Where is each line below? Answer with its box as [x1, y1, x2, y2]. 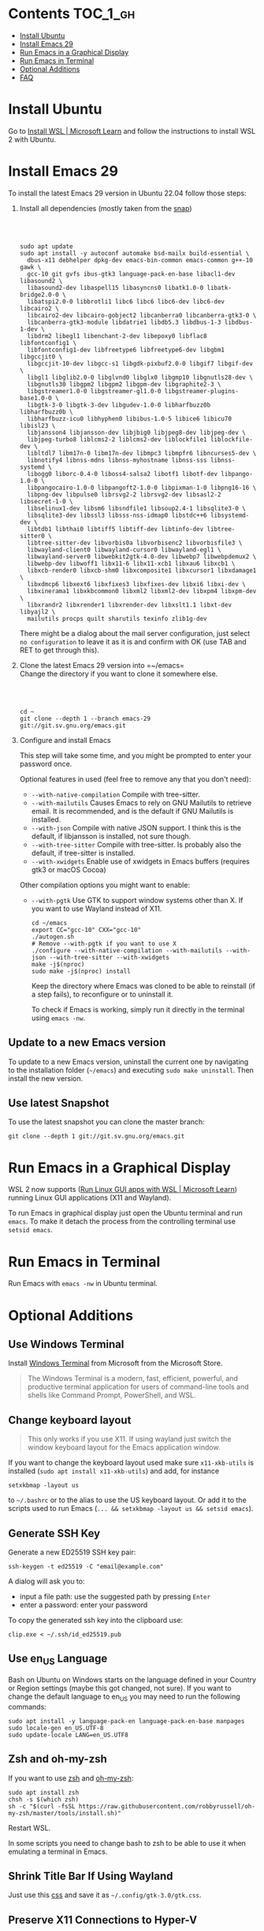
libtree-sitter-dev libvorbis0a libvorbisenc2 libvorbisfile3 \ [27, 539, 243, 547]
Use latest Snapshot [8, 1097, 110, 1110]
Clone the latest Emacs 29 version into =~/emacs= [19, 660, 185, 670]
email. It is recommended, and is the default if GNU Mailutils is [31, 806, 234, 815]
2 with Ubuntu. [8, 135, 57, 144]
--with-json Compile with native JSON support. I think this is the [31, 823, 242, 832]
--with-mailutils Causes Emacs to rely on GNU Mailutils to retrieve [31, 797, 252, 808]
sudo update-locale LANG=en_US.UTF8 [8, 1731, 128, 1739]
